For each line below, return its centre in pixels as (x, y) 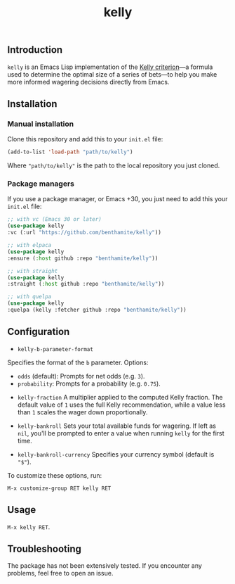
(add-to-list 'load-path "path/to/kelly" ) (70, 152)
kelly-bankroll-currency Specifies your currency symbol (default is (116, 454)
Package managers (41, 184)
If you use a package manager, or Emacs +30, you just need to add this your (117, 199)
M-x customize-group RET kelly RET (59, 488)
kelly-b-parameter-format (55, 349)
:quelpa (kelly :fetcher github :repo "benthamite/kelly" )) (97, 310)
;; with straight (33, 271)
